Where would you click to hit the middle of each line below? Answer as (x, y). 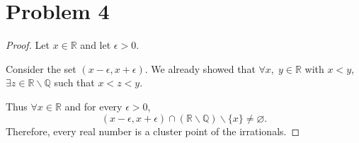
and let (96, 45)
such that (74, 82)
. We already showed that (200, 68)
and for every (93, 106)
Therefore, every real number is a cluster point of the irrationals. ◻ (153, 131)
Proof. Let (28, 45)
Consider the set (41, 68)
